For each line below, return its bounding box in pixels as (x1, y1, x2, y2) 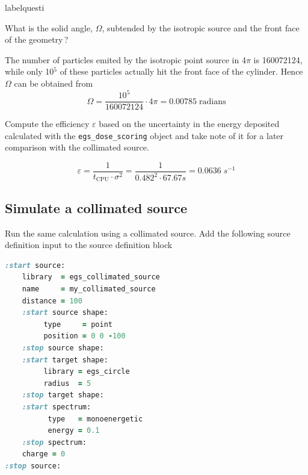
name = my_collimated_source (22, 285, 156, 294)
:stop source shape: (22, 344, 104, 353)
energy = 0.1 (48, 426, 100, 435)
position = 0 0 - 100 (43, 332, 126, 341)
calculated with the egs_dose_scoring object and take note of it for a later (5, 129, 284, 141)
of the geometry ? (5, 33, 69, 46)
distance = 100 (22, 296, 82, 305)
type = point (43, 320, 112, 329)
